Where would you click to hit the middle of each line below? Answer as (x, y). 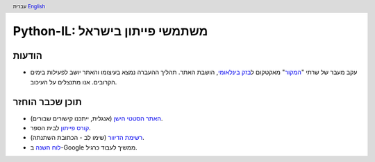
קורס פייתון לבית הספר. (60, 128)
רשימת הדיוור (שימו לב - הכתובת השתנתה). (87, 138)
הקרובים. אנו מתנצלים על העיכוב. (74, 82)
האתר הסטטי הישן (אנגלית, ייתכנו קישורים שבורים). (97, 118)
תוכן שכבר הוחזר (48, 101)
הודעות (28, 56)
